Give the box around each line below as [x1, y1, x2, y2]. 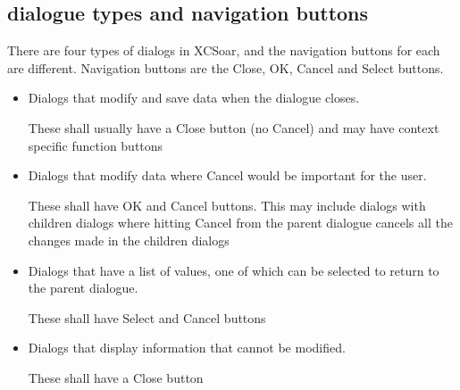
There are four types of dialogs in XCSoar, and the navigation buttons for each [7, 41, 440, 60]
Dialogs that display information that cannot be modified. [28, 338, 346, 357]
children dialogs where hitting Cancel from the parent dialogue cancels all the [28, 213, 453, 232]
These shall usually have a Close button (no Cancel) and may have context [28, 118, 439, 137]
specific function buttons [28, 136, 163, 154]
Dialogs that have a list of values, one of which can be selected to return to [28, 261, 439, 279]
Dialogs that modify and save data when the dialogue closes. [28, 88, 360, 107]
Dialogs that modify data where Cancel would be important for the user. [28, 166, 427, 185]
